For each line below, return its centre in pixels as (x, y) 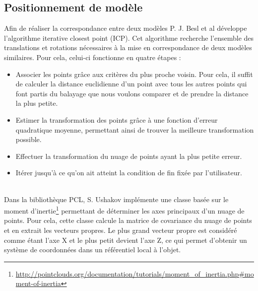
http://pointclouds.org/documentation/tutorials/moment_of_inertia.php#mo (135, 273)
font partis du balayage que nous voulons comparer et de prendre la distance (132, 93)
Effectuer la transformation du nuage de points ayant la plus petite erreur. (129, 156)
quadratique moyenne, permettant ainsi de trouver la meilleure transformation (135, 129)
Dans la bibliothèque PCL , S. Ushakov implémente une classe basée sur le (116, 199)
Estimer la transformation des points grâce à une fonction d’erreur (117, 119)
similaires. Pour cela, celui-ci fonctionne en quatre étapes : (93, 57)
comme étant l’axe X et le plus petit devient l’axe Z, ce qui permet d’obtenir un (126, 240)
